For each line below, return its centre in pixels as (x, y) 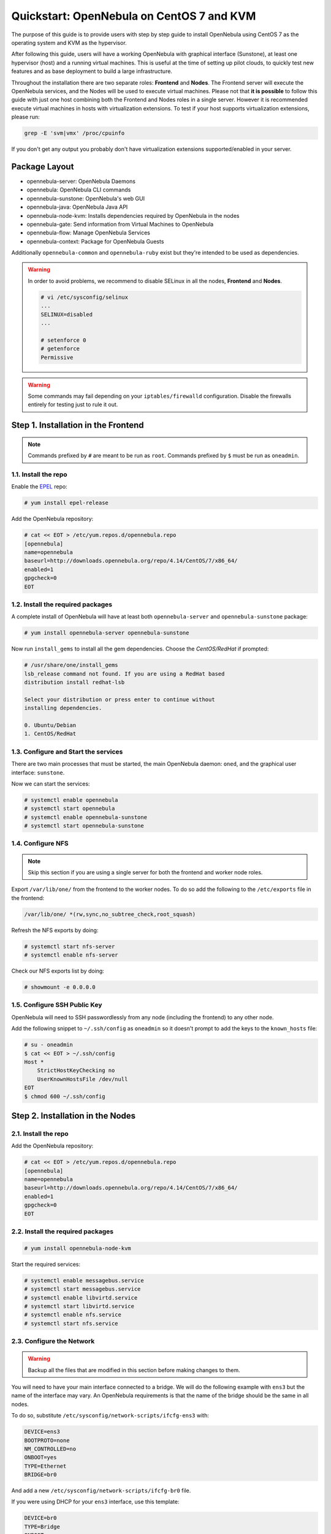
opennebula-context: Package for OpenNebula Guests (95, 241)
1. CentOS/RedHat (50, 734)
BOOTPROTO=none (47, 1440)
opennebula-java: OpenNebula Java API (77, 207)
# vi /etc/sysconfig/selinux (85, 297)
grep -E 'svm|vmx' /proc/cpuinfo (74, 133)
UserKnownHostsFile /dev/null (82, 1079)
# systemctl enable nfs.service (73, 1315)
